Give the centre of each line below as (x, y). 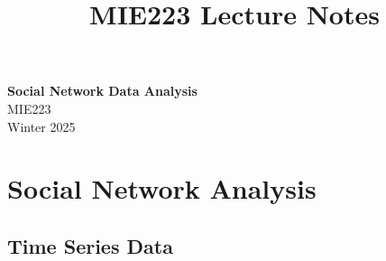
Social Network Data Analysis (102, 91)
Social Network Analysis (162, 188)
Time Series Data (90, 245)
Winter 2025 (41, 126)
